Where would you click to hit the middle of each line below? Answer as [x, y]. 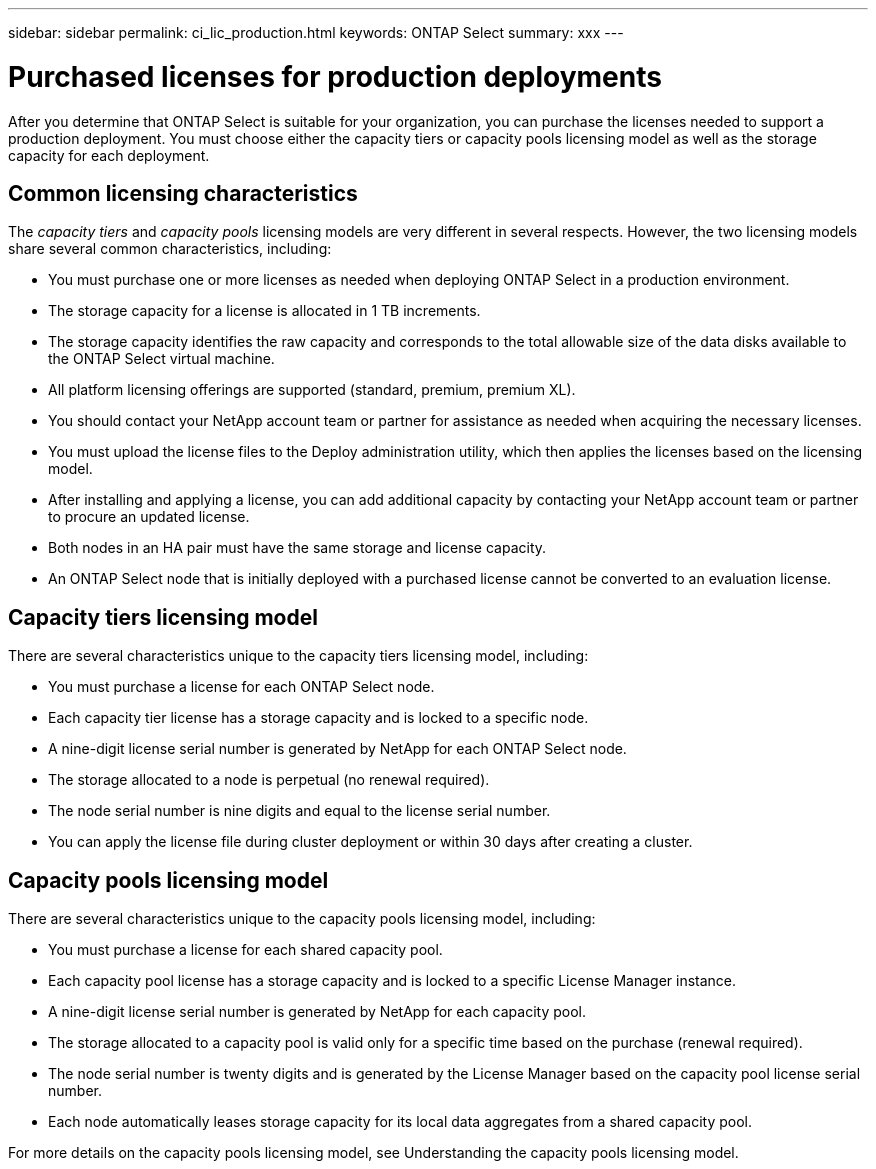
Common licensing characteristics [183, 193]
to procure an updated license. [149, 517]
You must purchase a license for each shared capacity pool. [245, 950]
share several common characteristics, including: [170, 249]
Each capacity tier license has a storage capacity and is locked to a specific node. [318, 718]
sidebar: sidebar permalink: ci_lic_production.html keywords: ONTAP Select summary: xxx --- [316, 32]
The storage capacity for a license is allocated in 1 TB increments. [264, 311]
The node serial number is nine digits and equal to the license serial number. [299, 811]
